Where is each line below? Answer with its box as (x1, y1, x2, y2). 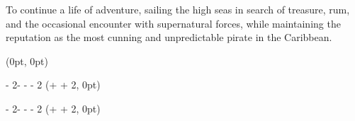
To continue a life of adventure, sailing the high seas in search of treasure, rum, (6, 2, 350, 16)
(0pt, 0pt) (6, 53, 48, 68)
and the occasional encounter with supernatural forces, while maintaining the (6, 16, 341, 30)
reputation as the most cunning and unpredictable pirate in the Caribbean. (6, 30, 332, 45)
